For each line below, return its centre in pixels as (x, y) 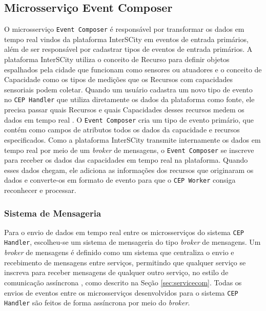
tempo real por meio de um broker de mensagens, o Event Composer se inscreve (129, 150)
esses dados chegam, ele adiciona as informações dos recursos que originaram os (129, 170)
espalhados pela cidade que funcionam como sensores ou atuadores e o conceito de (133, 69)
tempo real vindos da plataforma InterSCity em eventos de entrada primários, (126, 39)
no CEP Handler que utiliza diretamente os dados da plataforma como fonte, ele (129, 99)
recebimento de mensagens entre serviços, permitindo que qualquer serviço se (125, 262)
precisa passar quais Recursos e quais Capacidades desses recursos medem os (124, 110)
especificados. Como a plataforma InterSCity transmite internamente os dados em (132, 139)
